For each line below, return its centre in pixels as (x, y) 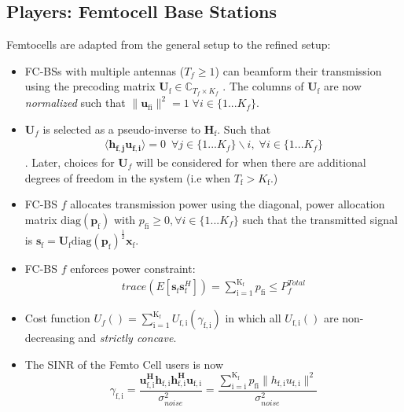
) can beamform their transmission (298, 70)
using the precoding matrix (90, 86)
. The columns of (263, 86)
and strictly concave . (127, 338)
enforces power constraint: (133, 269)
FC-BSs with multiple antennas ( (105, 70)
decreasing (50, 338)
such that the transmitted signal (320, 219)
